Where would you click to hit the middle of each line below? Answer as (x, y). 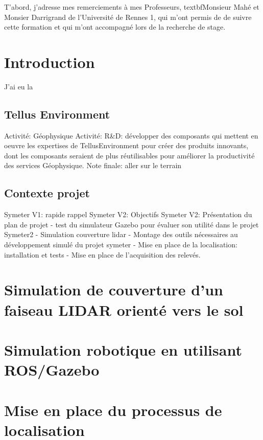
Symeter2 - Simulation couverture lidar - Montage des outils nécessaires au (121, 234)
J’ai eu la (19, 86)
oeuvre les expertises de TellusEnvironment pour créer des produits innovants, (126, 145)
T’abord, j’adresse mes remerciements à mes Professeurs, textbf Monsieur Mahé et (132, 7)
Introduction (50, 62)
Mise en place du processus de (113, 410)
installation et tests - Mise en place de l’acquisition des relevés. (102, 254)
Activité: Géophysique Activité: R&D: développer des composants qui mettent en (131, 135)
